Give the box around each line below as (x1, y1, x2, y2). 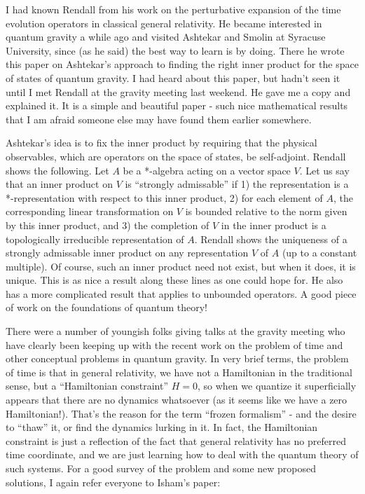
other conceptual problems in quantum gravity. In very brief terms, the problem (6, 351, 349, 366)
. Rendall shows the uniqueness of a (194, 231, 347, 246)
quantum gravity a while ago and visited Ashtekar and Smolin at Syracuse (6, 29, 326, 44)
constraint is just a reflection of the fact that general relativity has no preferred (6, 433, 346, 448)
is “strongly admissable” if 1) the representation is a (125, 177, 349, 191)
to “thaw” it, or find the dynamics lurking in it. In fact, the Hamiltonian (6, 420, 318, 434)
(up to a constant (282, 245, 357, 260)
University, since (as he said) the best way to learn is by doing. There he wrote (6, 43, 345, 57)
